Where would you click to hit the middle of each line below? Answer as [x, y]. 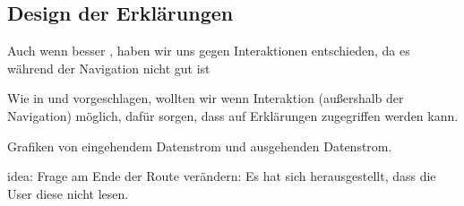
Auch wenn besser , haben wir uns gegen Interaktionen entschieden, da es [209, 51]
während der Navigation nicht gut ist [109, 68]
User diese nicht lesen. [68, 193]
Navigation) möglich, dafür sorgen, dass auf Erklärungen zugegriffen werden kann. [233, 115]
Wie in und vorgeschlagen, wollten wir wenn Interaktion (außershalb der [206, 98]
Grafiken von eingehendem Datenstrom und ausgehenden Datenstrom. [200, 146]
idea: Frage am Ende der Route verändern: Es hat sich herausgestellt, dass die [222, 176]
